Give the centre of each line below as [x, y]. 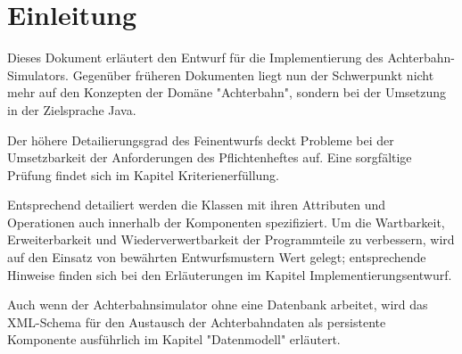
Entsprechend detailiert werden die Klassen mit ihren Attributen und [197, 205]
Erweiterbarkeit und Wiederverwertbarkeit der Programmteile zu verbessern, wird [231, 239]
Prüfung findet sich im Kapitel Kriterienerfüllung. [144, 174]
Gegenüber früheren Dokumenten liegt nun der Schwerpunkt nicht [253, 74]
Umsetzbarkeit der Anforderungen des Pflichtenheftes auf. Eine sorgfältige [210, 157]
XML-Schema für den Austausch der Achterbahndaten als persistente [197, 321]
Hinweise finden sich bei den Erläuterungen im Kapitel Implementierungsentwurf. [230, 274]
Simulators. [38, 74]
